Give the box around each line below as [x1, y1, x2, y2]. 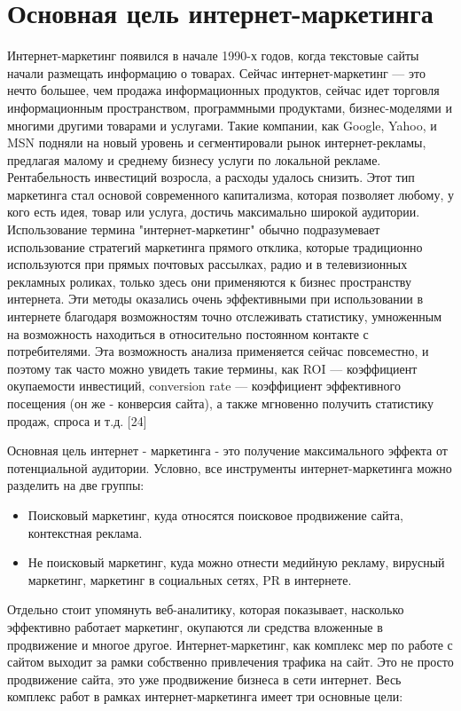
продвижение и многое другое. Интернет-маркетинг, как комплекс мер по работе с [7, 635, 453, 653]
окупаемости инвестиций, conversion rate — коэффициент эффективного [7, 376, 401, 395]
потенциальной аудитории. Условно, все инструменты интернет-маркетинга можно [7, 458, 452, 477]
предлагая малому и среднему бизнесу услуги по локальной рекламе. [7, 150, 381, 169]
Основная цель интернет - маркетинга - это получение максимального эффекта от [7, 441, 448, 460]
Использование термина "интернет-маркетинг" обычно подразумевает [7, 220, 380, 239]
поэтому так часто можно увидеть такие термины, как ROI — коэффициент [7, 359, 418, 377]
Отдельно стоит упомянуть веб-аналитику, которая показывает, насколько [7, 600, 404, 619]
